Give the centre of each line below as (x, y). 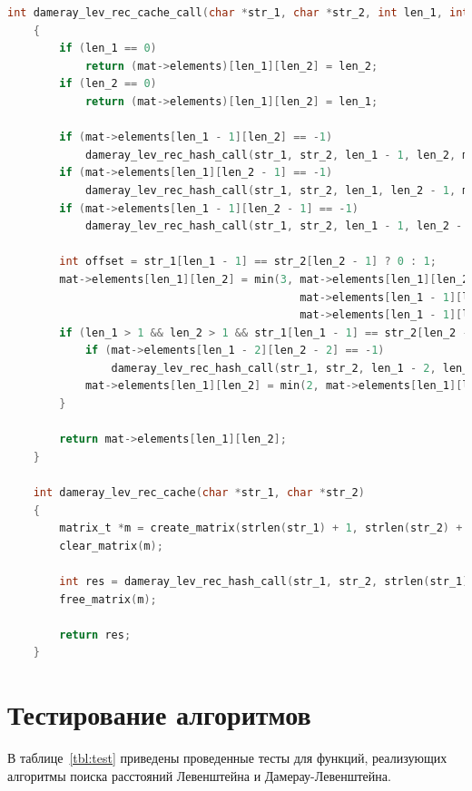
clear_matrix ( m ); (111, 546)
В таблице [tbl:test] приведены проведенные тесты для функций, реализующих (227, 758)
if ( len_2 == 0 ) (108, 84)
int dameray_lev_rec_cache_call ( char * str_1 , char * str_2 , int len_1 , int (238, 13)
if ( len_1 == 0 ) (108, 49)
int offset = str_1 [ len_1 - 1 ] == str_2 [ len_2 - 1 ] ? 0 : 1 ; (248, 262)
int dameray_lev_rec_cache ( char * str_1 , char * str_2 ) (199, 493)
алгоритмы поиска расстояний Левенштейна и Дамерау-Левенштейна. (199, 775)
